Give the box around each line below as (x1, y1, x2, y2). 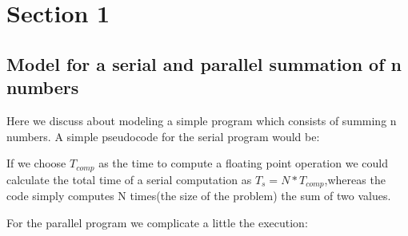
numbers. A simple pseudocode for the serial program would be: (6, 128, 320, 144)
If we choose (6, 155, 66, 171)
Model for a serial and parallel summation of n (6, 51, 402, 76)
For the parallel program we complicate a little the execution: (6, 214, 308, 230)
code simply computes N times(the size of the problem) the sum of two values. (6, 187, 391, 204)
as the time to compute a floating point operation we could (98, 155, 388, 171)
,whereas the (324, 171, 386, 187)
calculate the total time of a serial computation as (6, 171, 252, 187)
